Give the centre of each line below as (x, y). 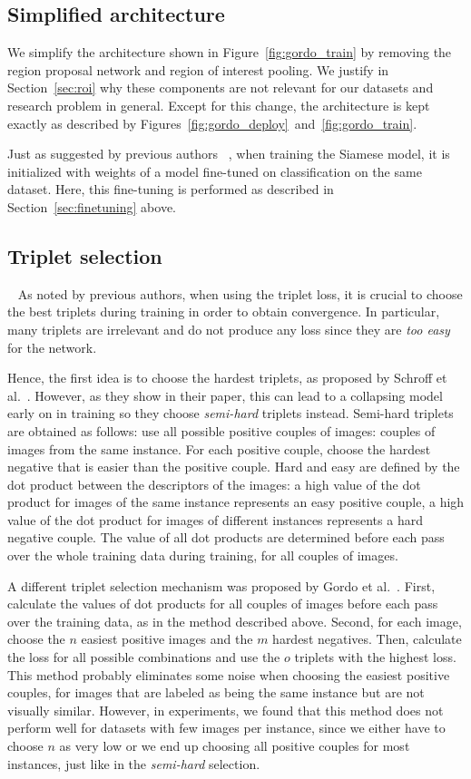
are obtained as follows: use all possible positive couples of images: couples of (221, 430)
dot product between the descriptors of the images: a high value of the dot (214, 484)
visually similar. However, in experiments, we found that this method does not (226, 710)
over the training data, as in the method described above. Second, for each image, (235, 621)
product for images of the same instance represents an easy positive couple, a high (236, 502)
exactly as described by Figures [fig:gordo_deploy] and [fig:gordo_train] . (212, 123)
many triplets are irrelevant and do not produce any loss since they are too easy (229, 329)
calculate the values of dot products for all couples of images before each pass (223, 604)
